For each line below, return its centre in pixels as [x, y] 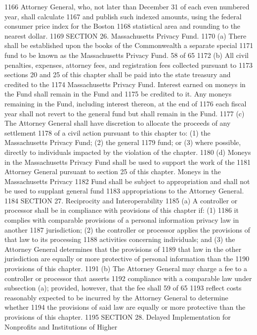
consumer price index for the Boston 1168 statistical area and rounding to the [123, 26]
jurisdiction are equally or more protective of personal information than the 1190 [127, 259]
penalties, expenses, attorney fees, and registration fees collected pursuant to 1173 [128, 65]
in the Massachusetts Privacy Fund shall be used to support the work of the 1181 [128, 162]
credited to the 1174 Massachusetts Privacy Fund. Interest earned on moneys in [125, 84]
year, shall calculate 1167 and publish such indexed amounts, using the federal [123, 16]
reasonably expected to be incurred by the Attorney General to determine [116, 297]
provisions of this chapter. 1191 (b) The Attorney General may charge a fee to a [126, 268]
